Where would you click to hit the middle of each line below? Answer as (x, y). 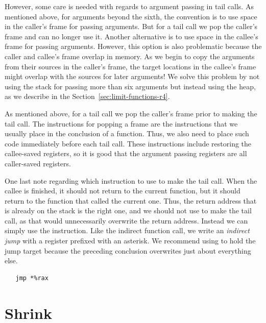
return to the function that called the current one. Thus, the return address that (131, 200)
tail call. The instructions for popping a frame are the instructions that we (121, 123)
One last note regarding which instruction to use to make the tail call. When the (131, 180)
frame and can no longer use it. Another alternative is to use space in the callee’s (131, 36)
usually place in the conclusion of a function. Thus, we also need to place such (127, 133)
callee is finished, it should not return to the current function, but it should (123, 191)
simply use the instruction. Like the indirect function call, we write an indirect (127, 230)
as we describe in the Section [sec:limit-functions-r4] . (87, 96)
